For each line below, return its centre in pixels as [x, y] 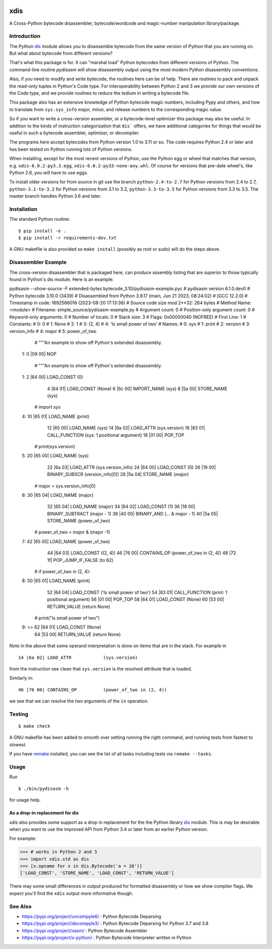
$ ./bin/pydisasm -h [44, 789]
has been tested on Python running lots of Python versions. [71, 149]
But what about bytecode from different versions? [61, 54]
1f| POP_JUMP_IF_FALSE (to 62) [80, 560]
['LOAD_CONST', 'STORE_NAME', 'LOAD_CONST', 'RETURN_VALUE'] [97, 873]
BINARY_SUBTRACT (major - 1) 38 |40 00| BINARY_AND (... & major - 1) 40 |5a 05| [132, 513]
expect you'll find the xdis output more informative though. [71, 893]
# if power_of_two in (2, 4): [62, 572]
